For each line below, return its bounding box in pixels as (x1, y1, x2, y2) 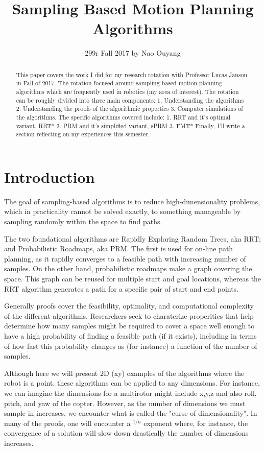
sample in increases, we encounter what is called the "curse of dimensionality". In (4, 408, 257, 418)
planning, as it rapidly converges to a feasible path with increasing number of (4, 253, 246, 264)
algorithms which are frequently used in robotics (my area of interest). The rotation (16, 87, 239, 96)
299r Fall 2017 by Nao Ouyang (85, 48, 181, 58)
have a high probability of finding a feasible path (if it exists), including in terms (4, 330, 257, 341)
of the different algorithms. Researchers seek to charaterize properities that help (4, 310, 254, 321)
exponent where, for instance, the (143, 417, 248, 428)
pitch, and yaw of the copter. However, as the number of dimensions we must (4, 397, 246, 408)
